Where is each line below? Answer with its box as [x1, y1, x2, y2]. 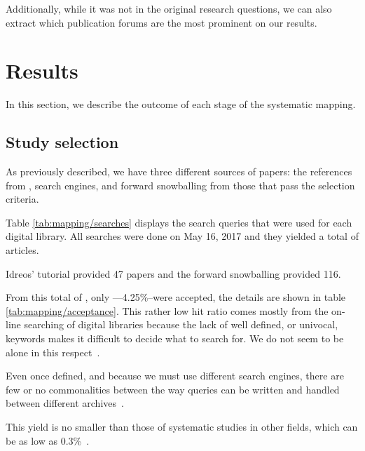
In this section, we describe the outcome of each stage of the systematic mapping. [6, 97, 356, 112]
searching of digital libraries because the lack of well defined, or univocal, [24, 317, 338, 332]
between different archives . [6, 396, 124, 410]
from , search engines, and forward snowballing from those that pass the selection [6, 177, 355, 192]
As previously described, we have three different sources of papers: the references [6, 164, 352, 179]
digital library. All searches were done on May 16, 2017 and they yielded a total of [6, 229, 359, 243]
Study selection [6, 131, 119, 153]
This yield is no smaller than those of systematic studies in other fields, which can [6, 419, 358, 434]
